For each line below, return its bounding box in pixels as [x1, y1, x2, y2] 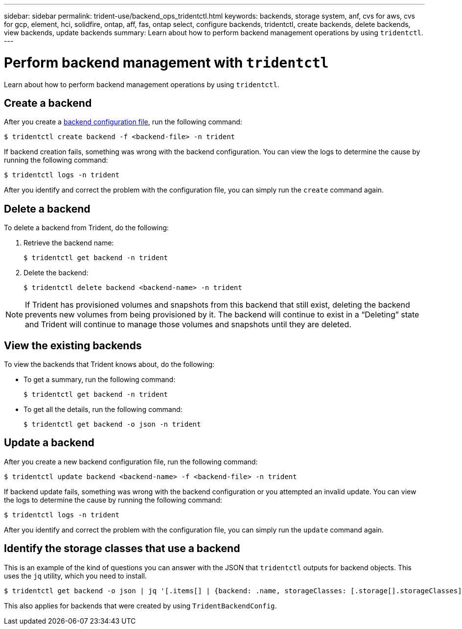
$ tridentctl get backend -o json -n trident [23, 420, 201, 429]
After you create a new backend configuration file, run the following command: [4, 457, 258, 466]
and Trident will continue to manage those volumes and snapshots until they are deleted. [25, 319, 351, 330]
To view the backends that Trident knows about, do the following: [4, 360, 215, 369]
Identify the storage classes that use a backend [4, 542, 240, 555]
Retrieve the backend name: [23, 239, 114, 247]
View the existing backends [4, 339, 142, 352]
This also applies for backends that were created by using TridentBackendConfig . [4, 601, 277, 610]
